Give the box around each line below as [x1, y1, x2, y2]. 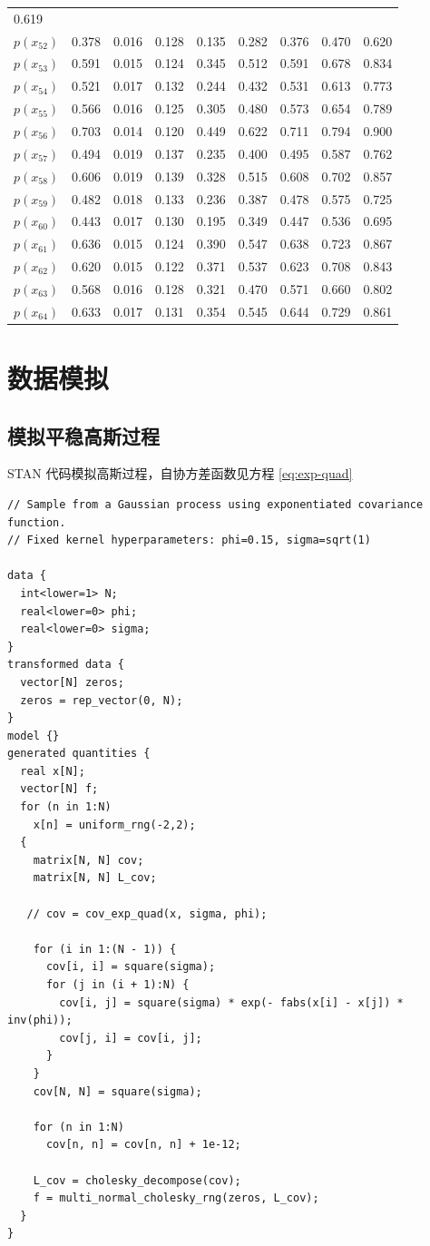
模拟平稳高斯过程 [7, 421, 160, 449]
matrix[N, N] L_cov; [33, 871, 157, 885]
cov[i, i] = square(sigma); [45, 960, 216, 974]
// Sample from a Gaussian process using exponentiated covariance [7, 497, 424, 511]
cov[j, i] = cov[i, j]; [59, 1031, 202, 1045]
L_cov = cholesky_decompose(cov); [33, 1173, 241, 1187]
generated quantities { [7, 747, 151, 760]
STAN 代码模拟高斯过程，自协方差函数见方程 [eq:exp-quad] [7, 464, 353, 483]
